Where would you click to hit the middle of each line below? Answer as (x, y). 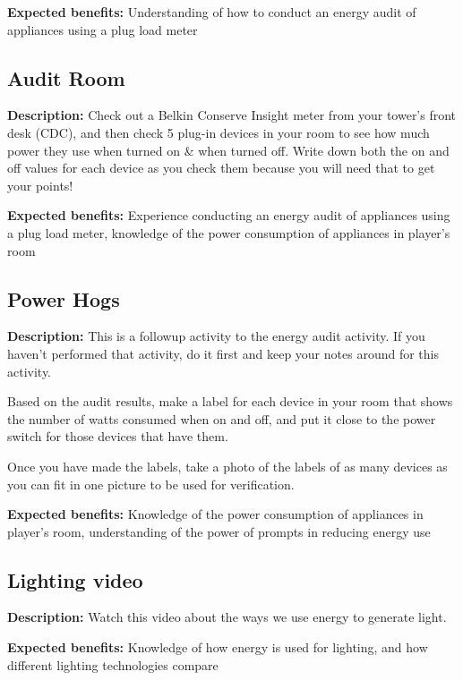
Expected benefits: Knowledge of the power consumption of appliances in (215, 514)
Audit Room (66, 77)
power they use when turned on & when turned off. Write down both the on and (228, 150)
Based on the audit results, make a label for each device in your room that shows (230, 401)
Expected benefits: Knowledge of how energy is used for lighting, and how (218, 647)
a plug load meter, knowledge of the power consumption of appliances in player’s (229, 232)
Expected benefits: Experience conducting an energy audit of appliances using (229, 215)
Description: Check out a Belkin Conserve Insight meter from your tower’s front (232, 115)
